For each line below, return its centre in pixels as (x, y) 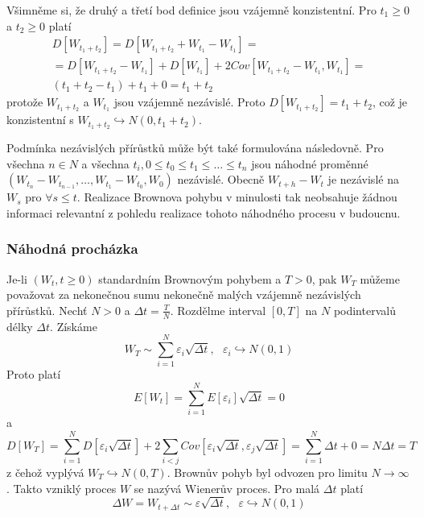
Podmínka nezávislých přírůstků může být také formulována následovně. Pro (195, 148)
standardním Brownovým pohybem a (190, 278)
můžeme (380, 278)
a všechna (105, 163)
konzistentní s (40, 120)
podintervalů (364, 310)
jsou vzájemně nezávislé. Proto (189, 102)
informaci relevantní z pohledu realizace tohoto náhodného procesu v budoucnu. (204, 212)
